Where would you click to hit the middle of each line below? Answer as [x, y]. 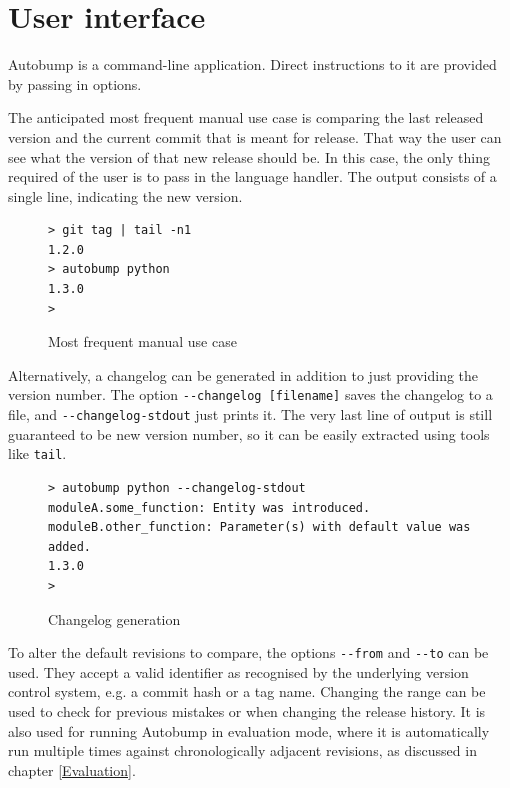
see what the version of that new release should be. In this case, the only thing [249, 156]
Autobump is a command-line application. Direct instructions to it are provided [252, 64]
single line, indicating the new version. [125, 195]
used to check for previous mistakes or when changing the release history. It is [247, 711]
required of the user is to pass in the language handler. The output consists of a [252, 176]
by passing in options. [75, 83]
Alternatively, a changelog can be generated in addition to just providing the [243, 374]
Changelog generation [114, 618]
